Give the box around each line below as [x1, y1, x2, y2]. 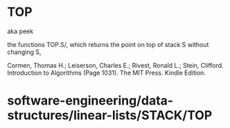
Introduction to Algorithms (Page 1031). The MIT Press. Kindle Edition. [7, 68, 206, 77]
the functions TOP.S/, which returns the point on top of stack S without [7, 40, 209, 48]
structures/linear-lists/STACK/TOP [7, 108, 213, 123]
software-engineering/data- [7, 93, 174, 109]
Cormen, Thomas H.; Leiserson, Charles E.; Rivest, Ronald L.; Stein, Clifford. [7, 61, 224, 69]
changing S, [7, 48, 42, 56]
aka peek [7, 27, 33, 35]
